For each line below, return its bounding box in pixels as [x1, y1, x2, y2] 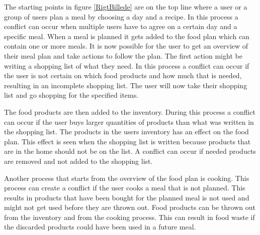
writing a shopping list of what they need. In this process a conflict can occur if [4, 60, 249, 71]
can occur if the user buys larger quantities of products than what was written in [4, 116, 254, 127]
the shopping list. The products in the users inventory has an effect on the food [4, 126, 249, 137]
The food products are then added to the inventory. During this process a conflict [4, 106, 256, 117]
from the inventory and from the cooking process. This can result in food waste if [4, 211, 255, 222]
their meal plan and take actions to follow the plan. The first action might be [4, 50, 242, 61]
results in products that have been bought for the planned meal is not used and [4, 192, 249, 202]
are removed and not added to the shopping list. [4, 155, 153, 166]
